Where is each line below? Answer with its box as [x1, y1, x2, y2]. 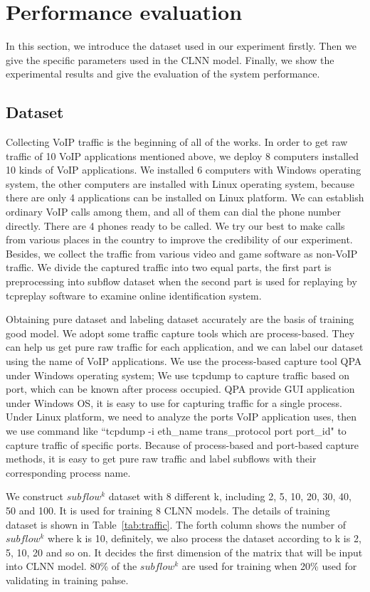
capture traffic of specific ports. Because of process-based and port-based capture [6, 437, 359, 452]
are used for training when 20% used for [181, 559, 357, 573]
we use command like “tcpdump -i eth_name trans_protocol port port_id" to [6, 423, 347, 438]
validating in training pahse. [6, 572, 129, 587]
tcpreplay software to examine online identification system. [6, 287, 262, 302]
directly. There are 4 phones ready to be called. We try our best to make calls [6, 218, 345, 233]
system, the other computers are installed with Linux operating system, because [6, 176, 355, 191]
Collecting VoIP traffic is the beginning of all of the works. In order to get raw [6, 134, 348, 149]
